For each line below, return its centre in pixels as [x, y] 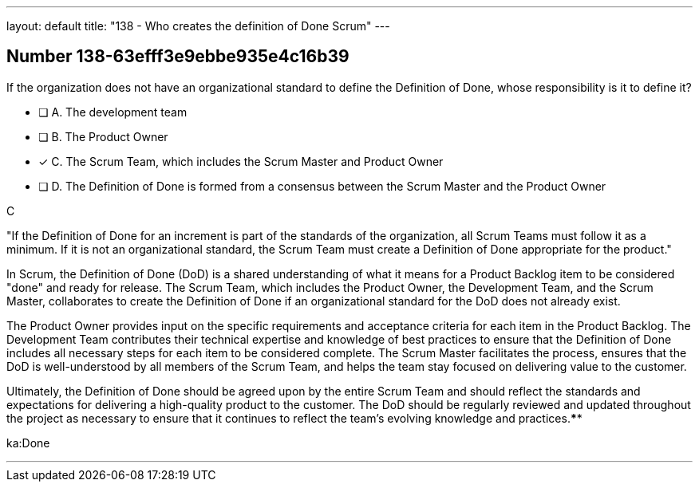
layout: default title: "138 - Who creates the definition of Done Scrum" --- [198, 26]
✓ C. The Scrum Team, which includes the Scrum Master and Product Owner [241, 161]
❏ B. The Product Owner [103, 136]
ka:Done [28, 443]
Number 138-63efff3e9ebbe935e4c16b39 [178, 57]
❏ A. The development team [113, 112]
